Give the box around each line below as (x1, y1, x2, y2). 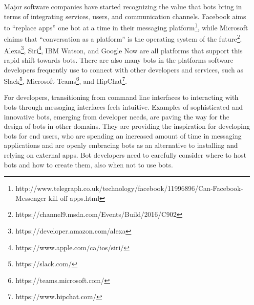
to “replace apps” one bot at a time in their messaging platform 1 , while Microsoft (4, 21, 248, 32)
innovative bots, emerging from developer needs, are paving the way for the (4, 111, 230, 121)
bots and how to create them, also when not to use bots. (4, 159, 173, 169)
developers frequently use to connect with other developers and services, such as (4, 64, 243, 74)
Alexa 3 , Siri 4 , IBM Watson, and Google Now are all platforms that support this (4, 44, 243, 55)
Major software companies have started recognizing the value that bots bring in (4, 1, 242, 11)
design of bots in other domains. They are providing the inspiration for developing (4, 121, 250, 131)
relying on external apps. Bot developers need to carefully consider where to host (4, 149, 247, 160)
